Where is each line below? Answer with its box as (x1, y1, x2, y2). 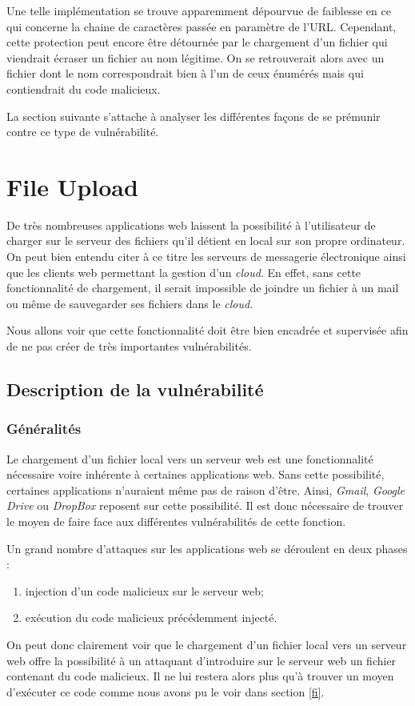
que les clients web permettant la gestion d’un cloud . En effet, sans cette (6, 263, 361, 280)
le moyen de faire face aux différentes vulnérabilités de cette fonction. (6, 513, 346, 529)
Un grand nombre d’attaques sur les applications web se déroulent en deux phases (6, 540, 408, 556)
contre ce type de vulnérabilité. (6, 123, 159, 140)
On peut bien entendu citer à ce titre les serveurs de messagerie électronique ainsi (6, 248, 406, 265)
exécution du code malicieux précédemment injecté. (25, 609, 277, 626)
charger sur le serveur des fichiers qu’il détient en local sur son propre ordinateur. (6, 232, 405, 249)
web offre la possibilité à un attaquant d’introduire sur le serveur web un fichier (6, 652, 397, 668)
